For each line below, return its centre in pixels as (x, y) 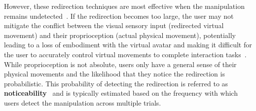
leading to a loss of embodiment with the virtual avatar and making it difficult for (128, 45)
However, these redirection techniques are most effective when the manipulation (124, 6)
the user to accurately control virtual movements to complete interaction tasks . (125, 54)
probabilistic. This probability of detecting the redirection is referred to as (116, 83)
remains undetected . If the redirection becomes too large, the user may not (119, 16)
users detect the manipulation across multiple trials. (83, 102)
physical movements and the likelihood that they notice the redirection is (114, 74)
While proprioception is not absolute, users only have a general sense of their (120, 64)
